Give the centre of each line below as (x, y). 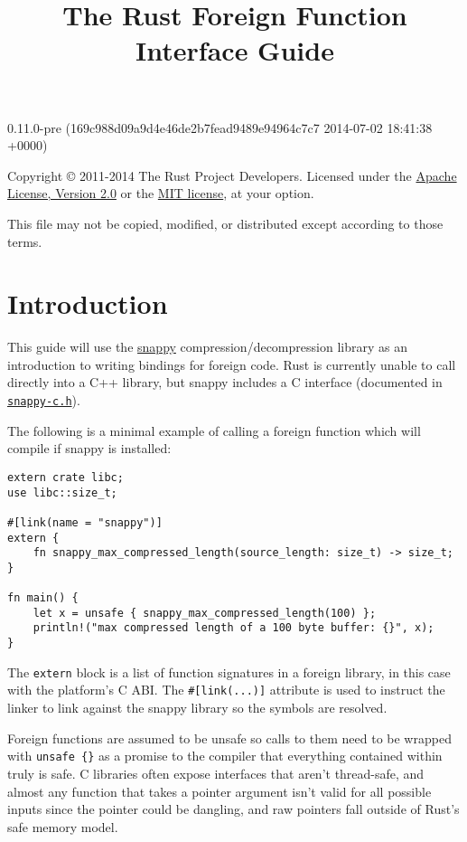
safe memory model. (63, 826)
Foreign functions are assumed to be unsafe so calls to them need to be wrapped (229, 738)
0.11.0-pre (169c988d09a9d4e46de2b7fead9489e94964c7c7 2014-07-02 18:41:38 (220, 127)
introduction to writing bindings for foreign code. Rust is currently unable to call (232, 364)
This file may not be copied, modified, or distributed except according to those (225, 223)
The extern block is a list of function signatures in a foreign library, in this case (229, 672)
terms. (25, 241)
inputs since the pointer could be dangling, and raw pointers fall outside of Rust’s (233, 809)
